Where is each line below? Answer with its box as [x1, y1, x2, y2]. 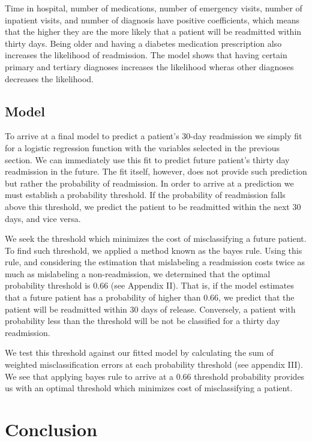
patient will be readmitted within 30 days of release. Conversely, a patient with [5, 302, 296, 315]
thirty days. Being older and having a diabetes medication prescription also [5, 37, 282, 49]
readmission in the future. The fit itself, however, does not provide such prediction [5, 165, 307, 178]
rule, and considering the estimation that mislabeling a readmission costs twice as [5, 256, 305, 268]
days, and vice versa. [5, 212, 81, 224]
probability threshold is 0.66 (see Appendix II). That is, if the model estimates [5, 279, 294, 292]
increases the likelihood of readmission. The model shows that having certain [5, 49, 287, 61]
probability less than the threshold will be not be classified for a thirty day [5, 314, 280, 327]
